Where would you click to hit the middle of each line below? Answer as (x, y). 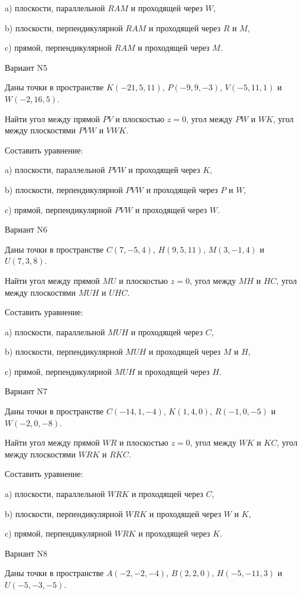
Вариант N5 (26, 67)
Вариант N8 (26, 553)
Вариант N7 (26, 391)
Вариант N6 (26, 229)
